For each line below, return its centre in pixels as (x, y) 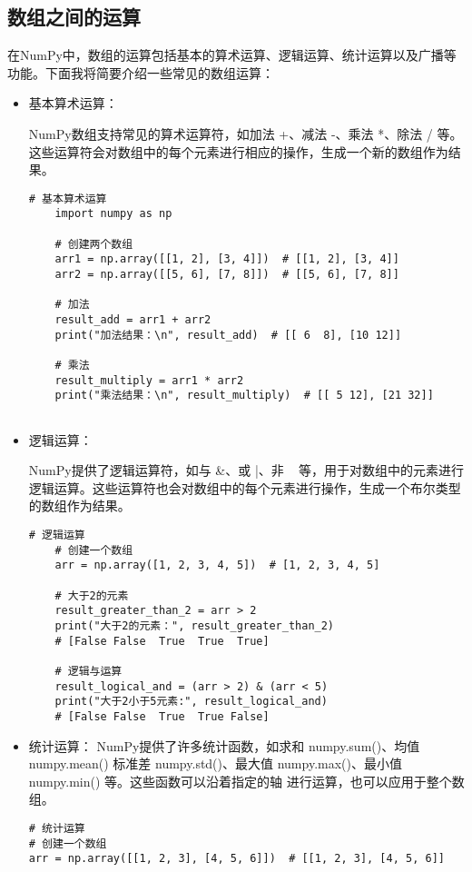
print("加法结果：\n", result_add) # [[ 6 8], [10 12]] (228, 335)
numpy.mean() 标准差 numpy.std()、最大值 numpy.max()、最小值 (215, 763)
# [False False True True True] (162, 641)
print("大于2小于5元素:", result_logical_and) (191, 702)
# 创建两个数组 (94, 244)
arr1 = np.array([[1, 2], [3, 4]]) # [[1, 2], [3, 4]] (227, 259)
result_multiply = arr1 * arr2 (149, 380)
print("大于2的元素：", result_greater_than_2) (195, 625)
